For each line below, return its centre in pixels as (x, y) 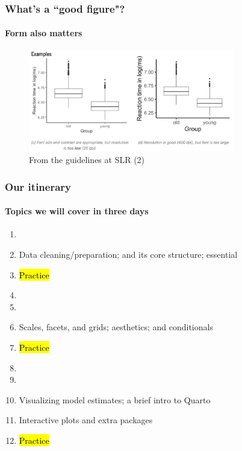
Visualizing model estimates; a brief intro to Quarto (115, 399)
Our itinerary (38, 186)
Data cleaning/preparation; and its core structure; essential (128, 254)
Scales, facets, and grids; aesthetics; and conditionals (116, 327)
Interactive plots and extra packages (86, 420)
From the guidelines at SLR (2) (87, 160)
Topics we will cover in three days (77, 211)
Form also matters (44, 33)
